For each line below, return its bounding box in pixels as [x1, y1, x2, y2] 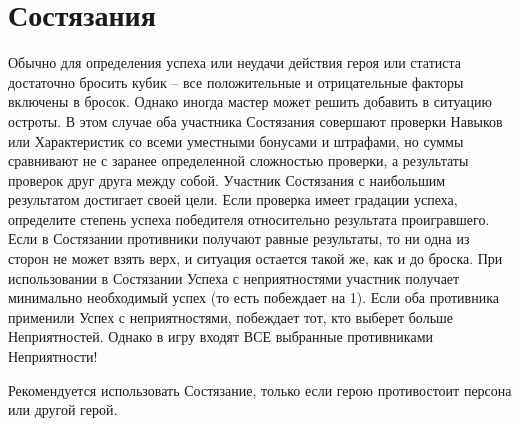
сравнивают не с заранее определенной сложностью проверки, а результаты [8, 150, 469, 171]
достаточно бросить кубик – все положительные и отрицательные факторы [8, 71, 464, 92]
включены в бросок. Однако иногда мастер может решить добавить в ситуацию [8, 91, 492, 112]
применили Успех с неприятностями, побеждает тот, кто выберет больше [8, 306, 454, 327]
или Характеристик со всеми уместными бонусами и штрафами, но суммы [8, 130, 464, 151]
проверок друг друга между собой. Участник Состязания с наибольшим [8, 169, 446, 190]
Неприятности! [8, 346, 98, 367]
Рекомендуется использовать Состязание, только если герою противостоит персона [8, 379, 512, 400]
